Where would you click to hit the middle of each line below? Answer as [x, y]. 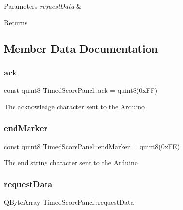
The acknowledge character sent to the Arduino [75, 106]
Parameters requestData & [43, 6]
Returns [16, 22]
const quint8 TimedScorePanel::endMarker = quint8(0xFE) [92, 146]
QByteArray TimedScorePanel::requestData [69, 202]
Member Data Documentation [81, 48]
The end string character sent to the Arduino [71, 162]
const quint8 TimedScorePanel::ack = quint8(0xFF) [81, 90]
